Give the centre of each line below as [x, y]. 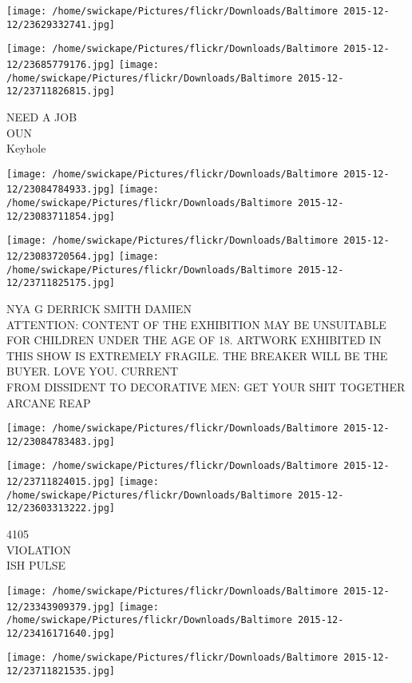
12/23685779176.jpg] [61, 64]
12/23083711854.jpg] [61, 216]
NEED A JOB [42, 116]
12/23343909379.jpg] [61, 607]
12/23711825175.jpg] [61, 283]
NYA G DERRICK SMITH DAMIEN [99, 308]
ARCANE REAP [49, 402]
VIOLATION [39, 549]
